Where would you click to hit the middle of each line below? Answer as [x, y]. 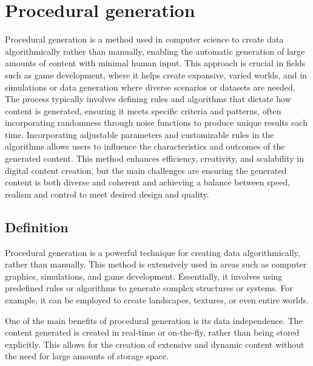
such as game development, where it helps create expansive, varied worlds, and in [156, 74]
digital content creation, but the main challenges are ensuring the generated [146, 170]
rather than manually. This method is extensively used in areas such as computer [156, 264]
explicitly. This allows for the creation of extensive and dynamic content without [155, 344]
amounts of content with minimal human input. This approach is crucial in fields [155, 63]
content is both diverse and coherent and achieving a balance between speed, [148, 182]
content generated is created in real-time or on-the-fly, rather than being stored [152, 332]
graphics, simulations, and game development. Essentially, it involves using [144, 276]
